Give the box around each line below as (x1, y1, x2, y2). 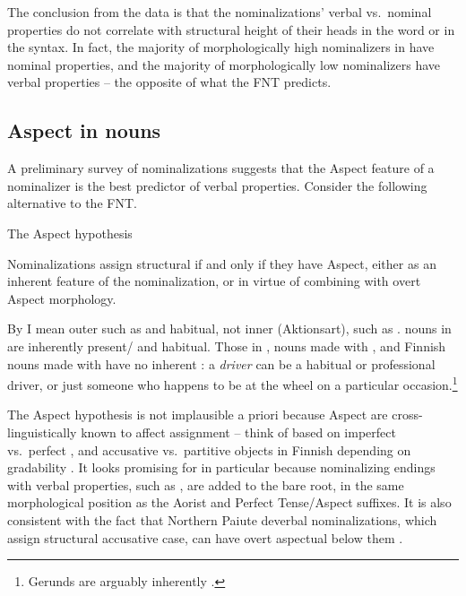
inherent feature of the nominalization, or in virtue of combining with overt (7, 272, 421, 290)
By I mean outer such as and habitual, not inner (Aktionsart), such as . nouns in (7, 319, 452, 338)
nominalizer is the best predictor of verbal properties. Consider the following (7, 176, 427, 194)
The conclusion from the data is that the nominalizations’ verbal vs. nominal (7, 3, 432, 21)
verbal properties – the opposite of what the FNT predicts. (7, 73, 332, 91)
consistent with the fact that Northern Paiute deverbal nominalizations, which (7, 510, 437, 529)
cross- (392, 405, 423, 424)
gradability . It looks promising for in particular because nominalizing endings (7, 458, 436, 477)
